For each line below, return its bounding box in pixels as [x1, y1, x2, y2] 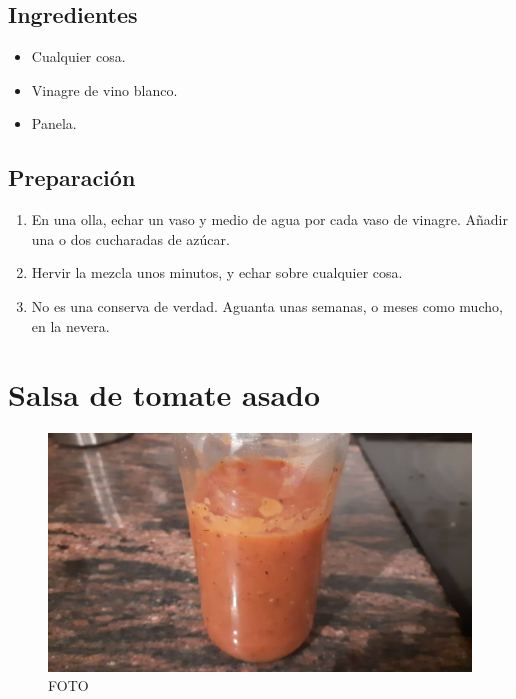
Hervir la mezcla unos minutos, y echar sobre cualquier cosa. [31, 262, 403, 283]
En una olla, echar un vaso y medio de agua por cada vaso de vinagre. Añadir [31, 209, 508, 230]
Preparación [8, 162, 136, 193]
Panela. [31, 113, 77, 134]
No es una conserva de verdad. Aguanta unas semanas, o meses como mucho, [31, 295, 503, 316]
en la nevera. [31, 315, 110, 336]
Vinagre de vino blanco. [31, 79, 178, 100]
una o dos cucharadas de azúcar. [31, 228, 230, 249]
